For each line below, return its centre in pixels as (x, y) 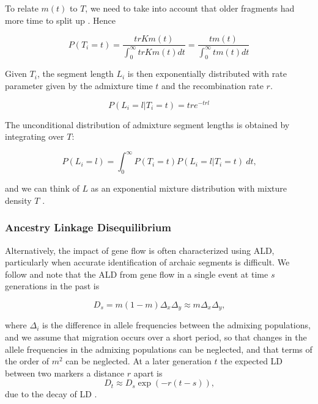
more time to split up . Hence (60, 20)
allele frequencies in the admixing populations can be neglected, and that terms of (159, 349)
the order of (27, 361)
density (18, 200)
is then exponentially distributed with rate (207, 74)
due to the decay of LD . (51, 394)
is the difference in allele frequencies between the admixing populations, (176, 325)
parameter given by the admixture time (79, 85)
